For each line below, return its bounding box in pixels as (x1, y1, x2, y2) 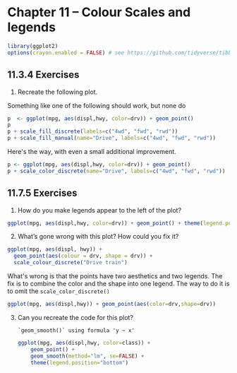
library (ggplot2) (7, 42, 59, 49)
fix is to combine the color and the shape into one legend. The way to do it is (7, 280, 230, 288)
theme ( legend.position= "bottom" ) (30, 359, 129, 366)
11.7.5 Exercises (7, 187, 78, 199)
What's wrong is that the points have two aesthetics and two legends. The (7, 272, 223, 280)
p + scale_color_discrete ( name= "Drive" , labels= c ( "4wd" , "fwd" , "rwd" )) (7, 167, 226, 174)
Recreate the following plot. (17, 88, 98, 96)
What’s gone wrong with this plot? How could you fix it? (17, 232, 179, 241)
